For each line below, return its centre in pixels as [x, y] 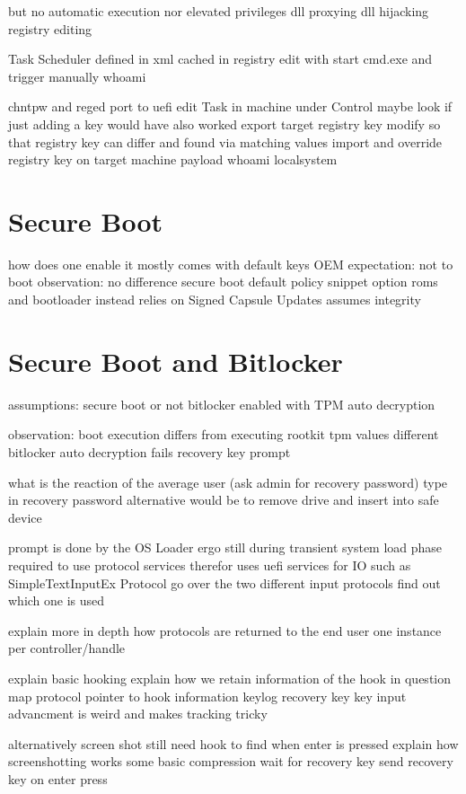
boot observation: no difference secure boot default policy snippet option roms [223, 282]
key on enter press [58, 778]
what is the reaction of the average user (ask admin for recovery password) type [228, 482]
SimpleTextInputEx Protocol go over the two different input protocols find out [224, 582]
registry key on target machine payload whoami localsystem [173, 159]
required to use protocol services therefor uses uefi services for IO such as [210, 565]
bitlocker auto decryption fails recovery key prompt [149, 451]
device [25, 517]
